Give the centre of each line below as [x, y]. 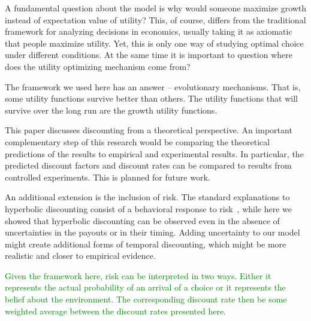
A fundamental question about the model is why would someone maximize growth [156, 8]
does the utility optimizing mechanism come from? [98, 66]
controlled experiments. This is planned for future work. [108, 177]
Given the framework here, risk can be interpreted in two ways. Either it [138, 275]
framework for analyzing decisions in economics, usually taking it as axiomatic [149, 31]
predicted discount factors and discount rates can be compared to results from [148, 165]
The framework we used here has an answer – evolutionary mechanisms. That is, [153, 86]
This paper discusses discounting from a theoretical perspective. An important [149, 130]
